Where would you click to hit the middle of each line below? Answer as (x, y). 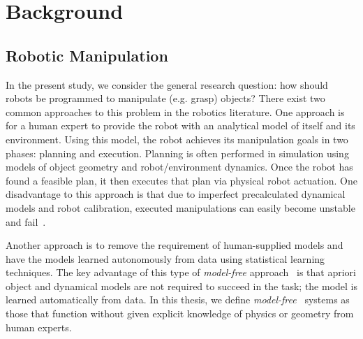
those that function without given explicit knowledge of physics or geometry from (180, 313)
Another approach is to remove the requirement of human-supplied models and (175, 245)
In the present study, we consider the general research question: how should (167, 84)
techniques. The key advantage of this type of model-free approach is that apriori (181, 272)
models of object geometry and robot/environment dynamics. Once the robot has (179, 167)
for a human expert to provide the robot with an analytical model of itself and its (180, 125)
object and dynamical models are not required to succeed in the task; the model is (182, 286)
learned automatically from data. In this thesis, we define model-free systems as (178, 300)
